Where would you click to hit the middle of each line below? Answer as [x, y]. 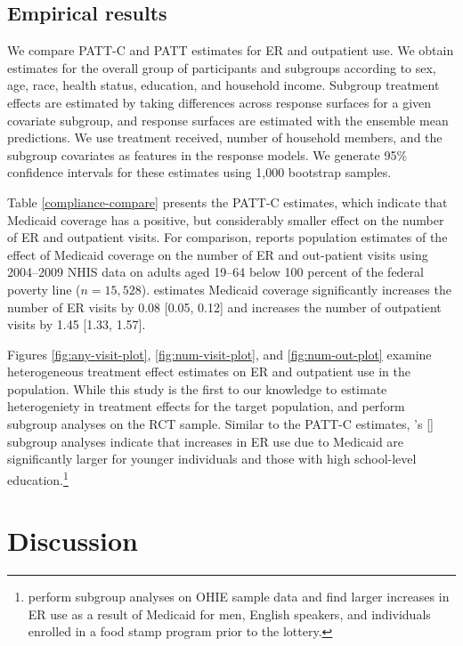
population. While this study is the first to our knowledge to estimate [197, 388]
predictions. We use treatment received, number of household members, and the [225, 137]
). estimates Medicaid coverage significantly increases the [296, 289]
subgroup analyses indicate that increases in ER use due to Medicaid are [206, 441]
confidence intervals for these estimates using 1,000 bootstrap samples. [199, 172]
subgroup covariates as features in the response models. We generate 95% [207, 154]
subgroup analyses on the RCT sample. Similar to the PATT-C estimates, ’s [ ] [220, 424]
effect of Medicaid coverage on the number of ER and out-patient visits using [218, 254]
